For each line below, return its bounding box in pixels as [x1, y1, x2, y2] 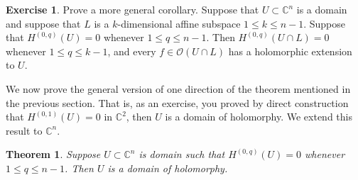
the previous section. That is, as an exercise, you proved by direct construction [6, 95, 349, 110]
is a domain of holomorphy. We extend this [165, 109, 352, 124]
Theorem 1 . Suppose [6, 147, 101, 162]
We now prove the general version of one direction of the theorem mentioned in [6, 81, 351, 96]
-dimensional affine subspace [117, 16, 241, 30]
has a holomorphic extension [228, 43, 352, 58]
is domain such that [139, 147, 225, 162]
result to [6, 123, 43, 137]
